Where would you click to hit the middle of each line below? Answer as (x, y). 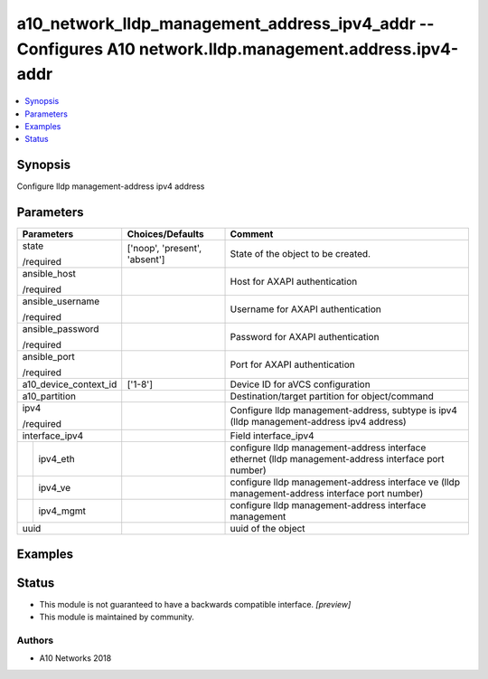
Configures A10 (76, 49)
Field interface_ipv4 (272, 436)
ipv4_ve (55, 488)
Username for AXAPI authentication (305, 309)
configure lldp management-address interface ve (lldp (345, 482)
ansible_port (49, 357)
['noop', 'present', (164, 249)
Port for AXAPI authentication (293, 364)
